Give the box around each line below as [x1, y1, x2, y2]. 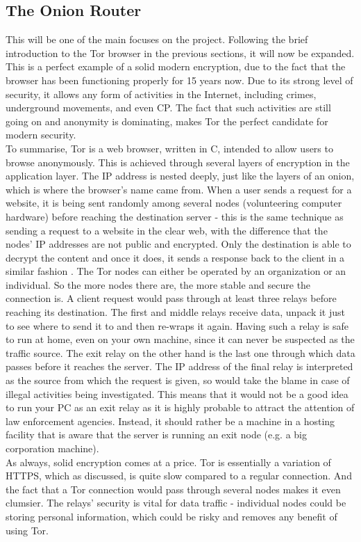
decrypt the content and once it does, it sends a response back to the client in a [6, 250, 345, 264]
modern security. [6, 127, 76, 142]
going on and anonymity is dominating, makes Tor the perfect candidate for [6, 113, 328, 128]
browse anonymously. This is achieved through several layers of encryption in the [6, 154, 350, 169]
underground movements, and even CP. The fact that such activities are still [6, 100, 331, 115]
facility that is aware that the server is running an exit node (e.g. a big [6, 427, 307, 442]
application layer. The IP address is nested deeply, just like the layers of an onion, [6, 168, 355, 183]
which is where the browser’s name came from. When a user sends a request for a [6, 182, 352, 196]
